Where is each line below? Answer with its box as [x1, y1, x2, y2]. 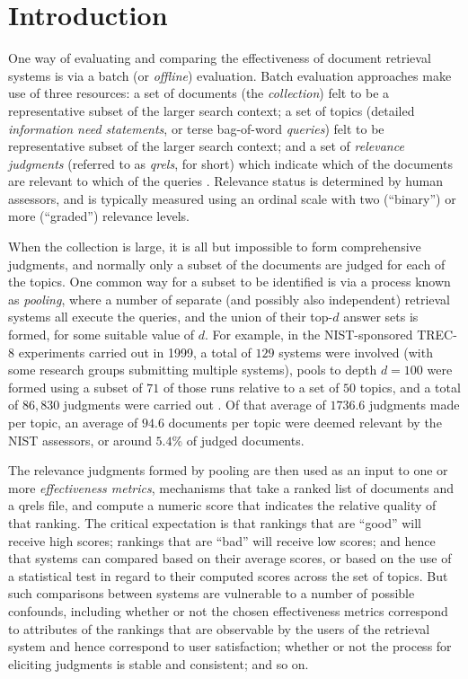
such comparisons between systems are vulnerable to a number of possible [8, 584, 415, 603]
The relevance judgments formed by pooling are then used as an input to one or [8, 461, 448, 480]
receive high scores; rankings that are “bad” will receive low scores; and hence [8, 531, 436, 550]
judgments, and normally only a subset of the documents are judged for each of [8, 254, 446, 273]
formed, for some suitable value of [8, 325, 195, 344]
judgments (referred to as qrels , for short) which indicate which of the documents [8, 154, 453, 172]
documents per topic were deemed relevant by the [168, 413, 442, 431]
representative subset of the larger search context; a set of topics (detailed [8, 101, 415, 119]
